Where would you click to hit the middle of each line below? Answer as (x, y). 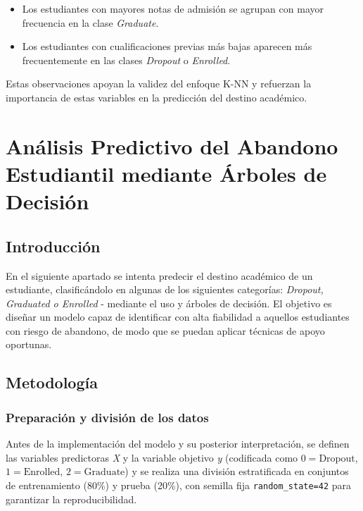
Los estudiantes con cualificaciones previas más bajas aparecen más (167, 46)
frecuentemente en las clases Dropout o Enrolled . (126, 60)
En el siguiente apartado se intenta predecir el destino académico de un (159, 275)
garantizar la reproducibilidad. (71, 499)
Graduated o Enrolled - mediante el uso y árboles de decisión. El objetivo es (169, 303)
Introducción (53, 246)
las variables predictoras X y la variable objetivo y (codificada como (152, 457)
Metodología (52, 382)
